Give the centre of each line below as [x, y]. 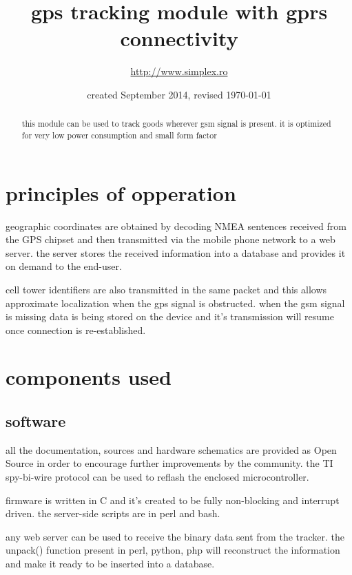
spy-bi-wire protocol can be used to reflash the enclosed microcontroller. [157, 477]
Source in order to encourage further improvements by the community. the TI [169, 463]
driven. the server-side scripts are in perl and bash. [113, 513]
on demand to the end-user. [64, 266]
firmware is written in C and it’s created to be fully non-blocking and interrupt [173, 500]
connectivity [179, 38]
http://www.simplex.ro [179, 71]
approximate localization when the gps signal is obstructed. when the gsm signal [175, 303]
